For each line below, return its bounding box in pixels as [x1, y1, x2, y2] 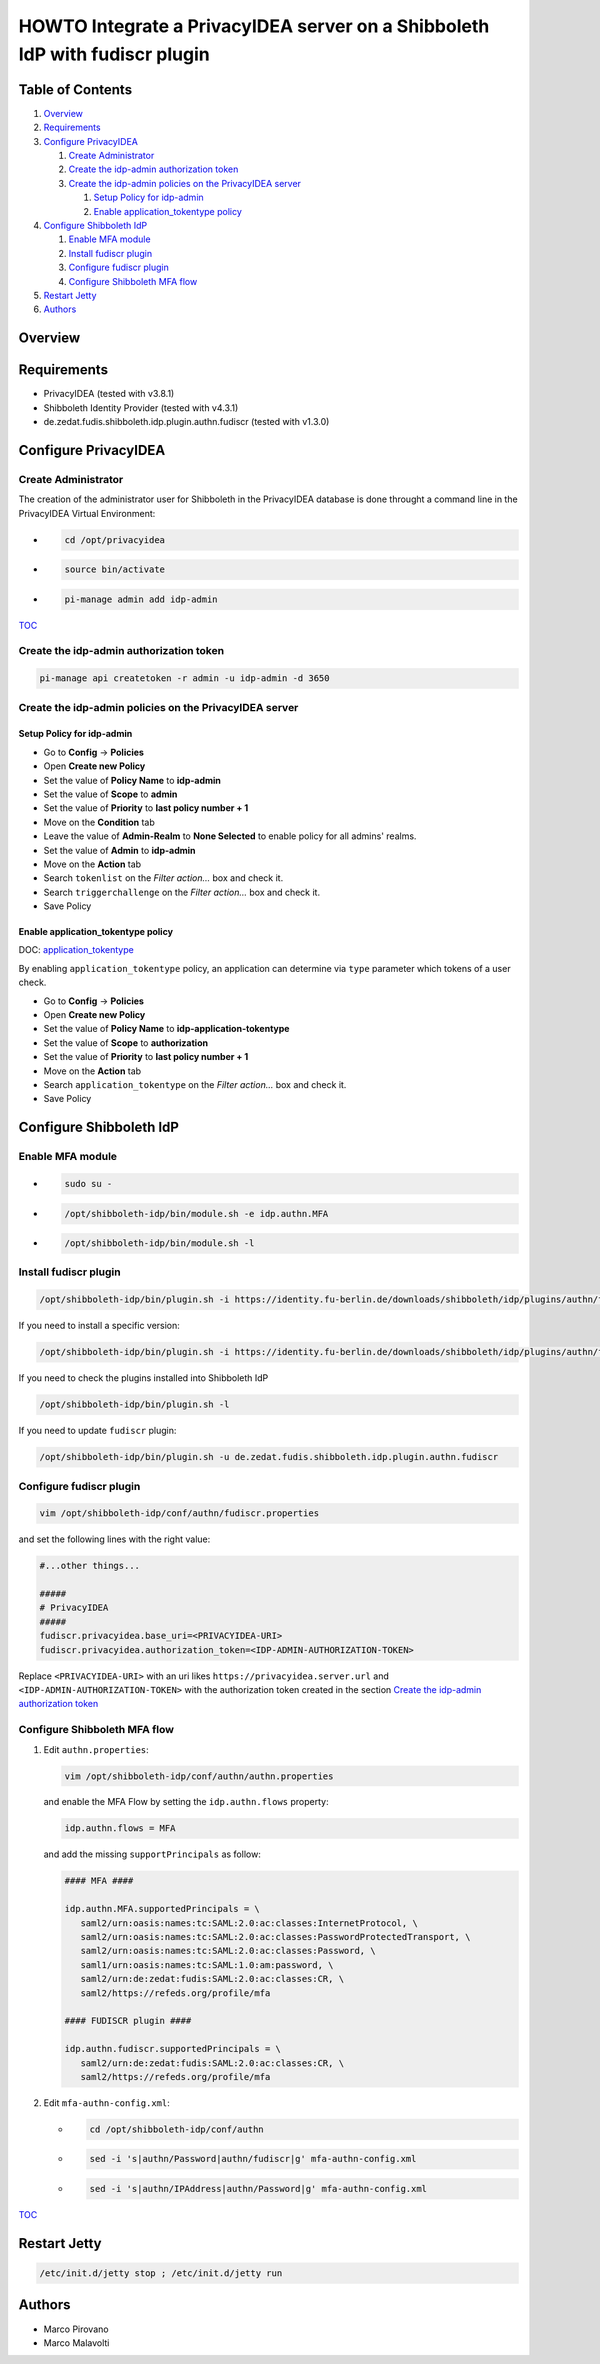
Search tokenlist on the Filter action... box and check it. [43, 872, 284, 884]
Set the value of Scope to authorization [43, 1036, 209, 1049]
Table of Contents [18, 81, 133, 98]
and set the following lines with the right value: [18, 1533, 211, 1545]
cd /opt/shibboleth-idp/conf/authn [89, 2123, 264, 2135]
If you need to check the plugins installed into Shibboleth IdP [18, 1372, 269, 1384]
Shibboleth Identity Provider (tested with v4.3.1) [43, 401, 239, 414]
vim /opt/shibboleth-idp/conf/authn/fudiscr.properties [39, 1508, 320, 1519]
